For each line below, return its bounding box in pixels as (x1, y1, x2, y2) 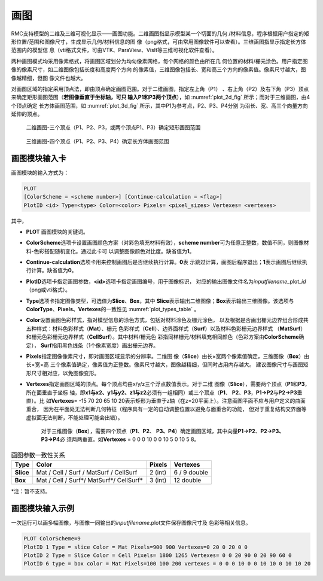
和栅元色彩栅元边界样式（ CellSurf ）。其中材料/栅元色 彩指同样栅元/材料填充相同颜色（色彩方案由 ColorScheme (26, 333, 299, 340)
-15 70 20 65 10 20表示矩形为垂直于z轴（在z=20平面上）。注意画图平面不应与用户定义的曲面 (78, 397, 306, 404)
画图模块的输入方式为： (11, 169, 69, 176)
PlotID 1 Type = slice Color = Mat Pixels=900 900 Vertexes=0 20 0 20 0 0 (23, 543, 248, 550)
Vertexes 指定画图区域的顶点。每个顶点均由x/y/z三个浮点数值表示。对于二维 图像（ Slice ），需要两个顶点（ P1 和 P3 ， (26, 381, 310, 388)
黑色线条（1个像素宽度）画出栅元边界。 (62, 342, 159, 349)
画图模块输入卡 (11, 153, 66, 163)
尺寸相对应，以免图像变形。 (31, 369, 100, 376)
